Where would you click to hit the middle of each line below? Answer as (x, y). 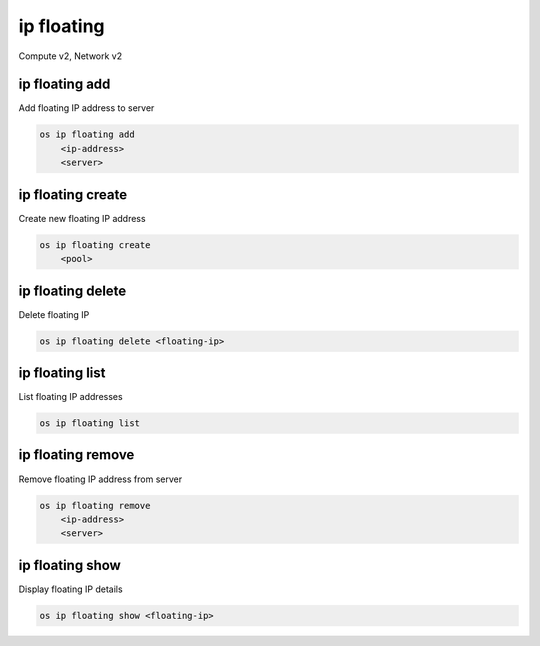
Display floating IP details (71, 589)
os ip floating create (95, 244)
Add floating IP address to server (86, 108)
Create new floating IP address (82, 218)
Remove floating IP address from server (100, 479)
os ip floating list (89, 423)
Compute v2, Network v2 (70, 56)
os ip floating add (87, 134)
